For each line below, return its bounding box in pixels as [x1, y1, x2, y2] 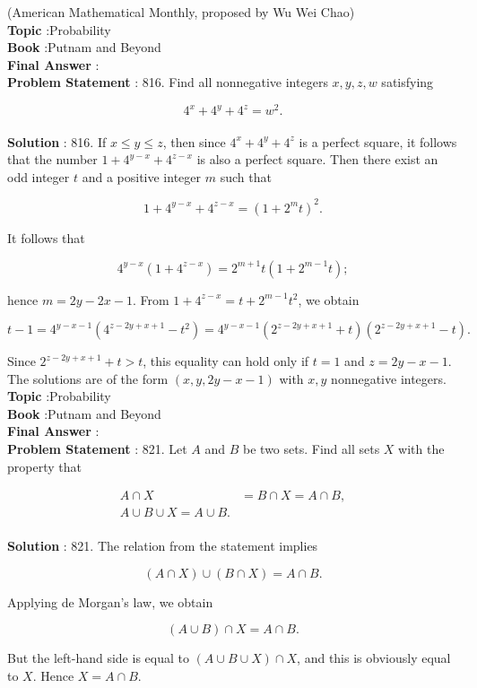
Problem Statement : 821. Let [7, 440, 187, 458]
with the [398, 440, 445, 458]
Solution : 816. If [7, 132, 107, 151]
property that [7, 457, 82, 475]
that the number [7, 150, 98, 169]
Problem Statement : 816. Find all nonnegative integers [7, 73, 328, 91]
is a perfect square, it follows [299, 132, 457, 151]
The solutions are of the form [7, 369, 169, 388]
